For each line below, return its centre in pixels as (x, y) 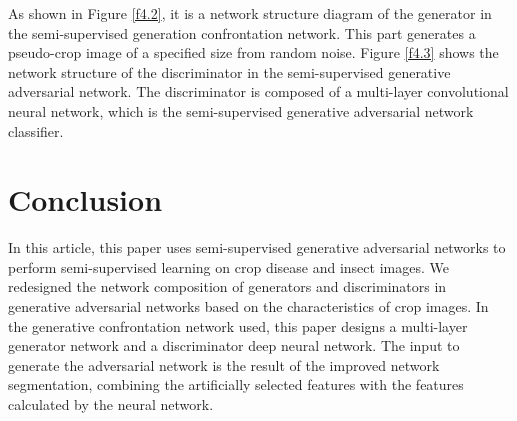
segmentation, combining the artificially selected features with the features (236, 384)
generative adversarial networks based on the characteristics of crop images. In (248, 306)
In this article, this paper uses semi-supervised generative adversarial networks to (257, 247)
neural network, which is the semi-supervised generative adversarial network (241, 110)
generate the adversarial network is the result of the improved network (224, 364)
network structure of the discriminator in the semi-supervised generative (229, 71)
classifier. (36, 130)
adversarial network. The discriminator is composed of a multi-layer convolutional (258, 91)
